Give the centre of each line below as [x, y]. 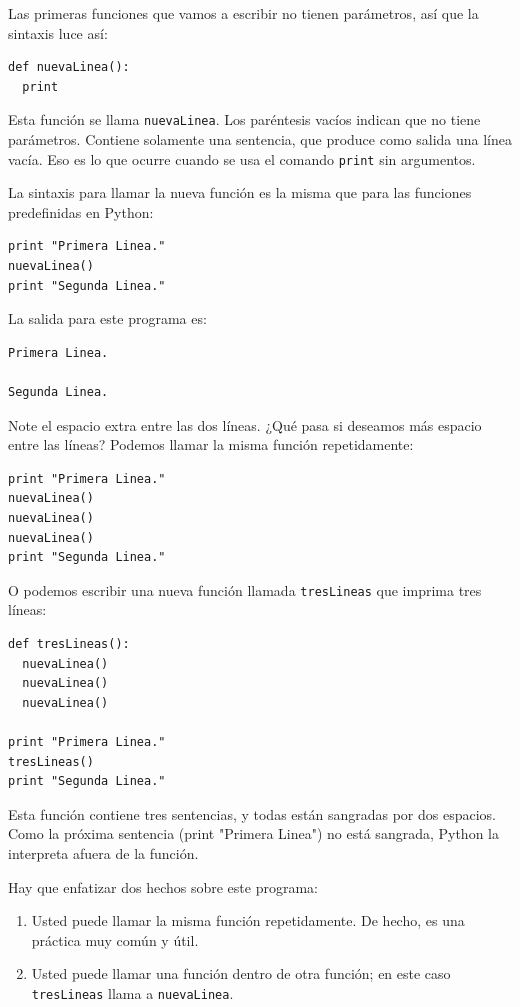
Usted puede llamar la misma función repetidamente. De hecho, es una [248, 920]
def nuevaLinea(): [69, 67]
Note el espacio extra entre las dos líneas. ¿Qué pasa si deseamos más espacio [245, 424]
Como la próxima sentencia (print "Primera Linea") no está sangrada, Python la [253, 833]
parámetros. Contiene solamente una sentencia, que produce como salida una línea [260, 139]
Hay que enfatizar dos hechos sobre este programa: [163, 886]
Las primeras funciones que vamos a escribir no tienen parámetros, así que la [243, 13]
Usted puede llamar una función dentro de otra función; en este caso [241, 973]
